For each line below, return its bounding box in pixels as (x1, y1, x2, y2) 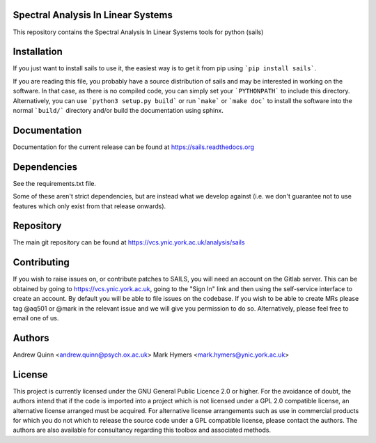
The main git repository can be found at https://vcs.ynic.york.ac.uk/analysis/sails (13, 238, 245, 247)
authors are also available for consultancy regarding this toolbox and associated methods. (13, 426, 272, 435)
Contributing (13, 256, 70, 268)
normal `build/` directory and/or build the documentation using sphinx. (13, 106, 224, 114)
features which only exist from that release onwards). (13, 202, 166, 210)
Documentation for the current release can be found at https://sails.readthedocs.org (13, 143, 254, 151)
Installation (13, 46, 63, 58)
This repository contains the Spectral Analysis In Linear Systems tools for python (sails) (13, 28, 264, 36)
